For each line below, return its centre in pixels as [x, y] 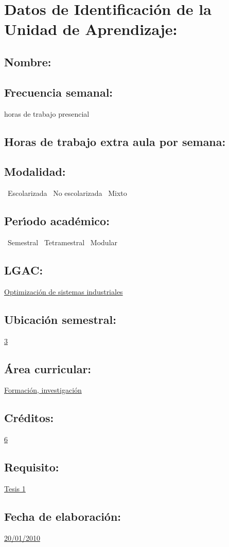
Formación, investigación [43, 390]
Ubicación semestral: [60, 319]
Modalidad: [35, 171]
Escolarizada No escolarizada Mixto [67, 193]
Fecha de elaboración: [63, 516]
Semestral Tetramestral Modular [63, 242]
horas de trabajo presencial [47, 113]
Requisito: [32, 467]
